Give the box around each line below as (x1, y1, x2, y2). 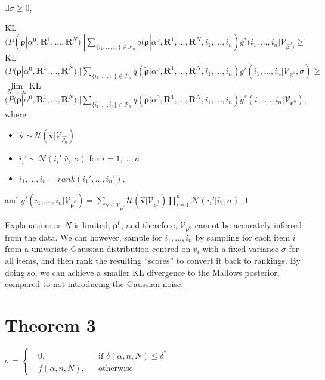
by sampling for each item (195, 231, 290, 243)
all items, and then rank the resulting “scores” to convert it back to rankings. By (5, 254, 301, 266)
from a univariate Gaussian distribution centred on (5, 242, 191, 255)
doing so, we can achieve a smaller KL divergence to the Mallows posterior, (5, 266, 280, 278)
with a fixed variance (202, 242, 279, 255)
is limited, (74, 219, 110, 231)
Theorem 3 (5, 312, 96, 337)
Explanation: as (5, 219, 62, 231)
